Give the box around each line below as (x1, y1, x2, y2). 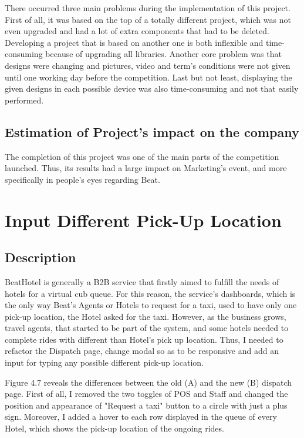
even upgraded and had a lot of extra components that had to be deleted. (5, 25, 269, 37)
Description (5, 248, 76, 266)
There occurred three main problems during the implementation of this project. (5, 2, 291, 14)
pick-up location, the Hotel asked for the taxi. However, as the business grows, (5, 310, 286, 322)
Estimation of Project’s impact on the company (5, 122, 299, 141)
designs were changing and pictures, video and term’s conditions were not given (5, 59, 291, 71)
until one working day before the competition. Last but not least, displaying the (5, 71, 292, 83)
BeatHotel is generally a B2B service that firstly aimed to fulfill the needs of (5, 275, 279, 287)
